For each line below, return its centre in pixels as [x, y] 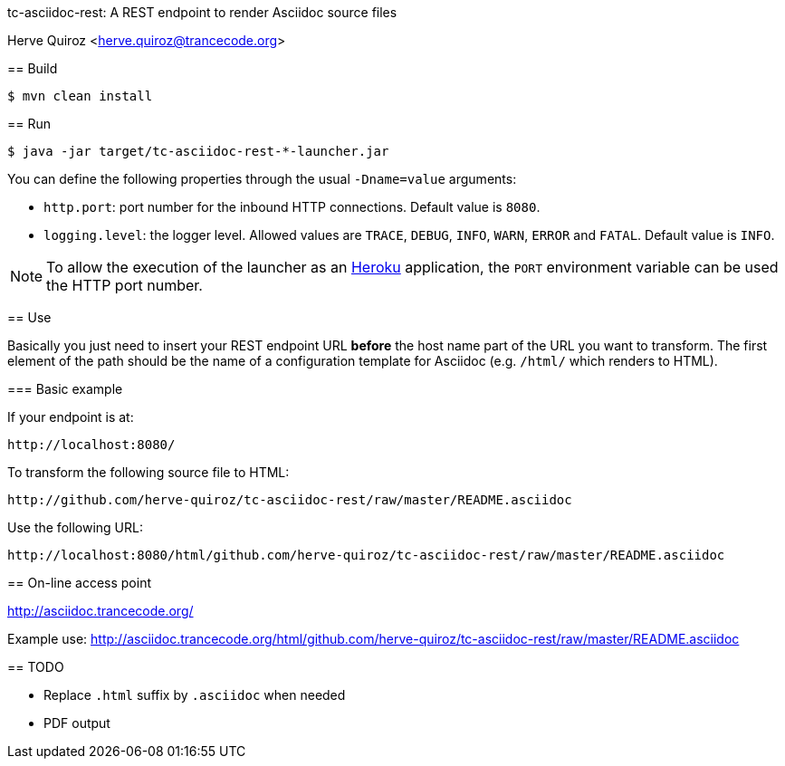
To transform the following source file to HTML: [148, 472]
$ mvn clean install [80, 96]
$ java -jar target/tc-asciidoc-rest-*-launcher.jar [198, 151]
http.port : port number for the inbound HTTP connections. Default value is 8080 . [292, 207]
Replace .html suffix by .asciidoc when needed [195, 695]
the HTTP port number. [124, 285]
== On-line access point [79, 583]
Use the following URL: [75, 527]
